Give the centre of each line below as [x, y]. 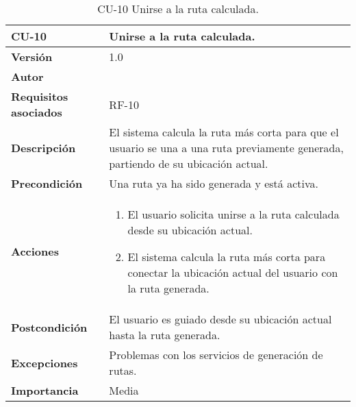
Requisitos [40, 96]
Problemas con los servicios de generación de [216, 355]
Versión [32, 57]
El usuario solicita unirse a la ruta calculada [233, 214]
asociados [37, 112]
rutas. [123, 370]
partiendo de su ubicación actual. [189, 163]
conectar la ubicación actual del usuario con [233, 272]
